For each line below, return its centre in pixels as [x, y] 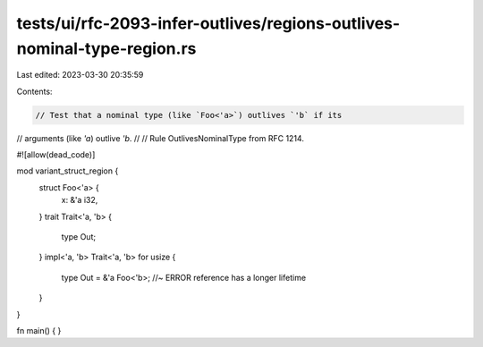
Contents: [34, 91]
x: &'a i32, [80, 200]
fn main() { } [39, 330]
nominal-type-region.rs [106, 48]
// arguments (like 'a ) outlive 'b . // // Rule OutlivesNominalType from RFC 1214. [160, 138]
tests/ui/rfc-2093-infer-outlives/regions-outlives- [208, 23]
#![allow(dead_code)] [56, 155]
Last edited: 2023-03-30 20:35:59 [80, 75]
